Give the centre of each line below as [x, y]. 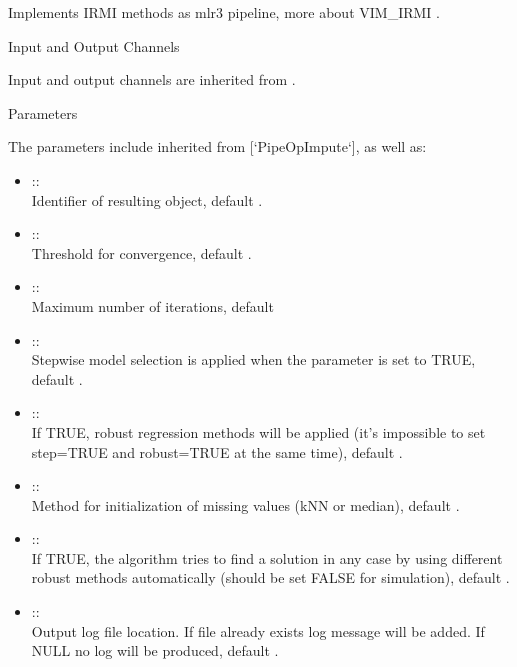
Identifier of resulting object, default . [147, 199]
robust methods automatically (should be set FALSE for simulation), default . [270, 577]
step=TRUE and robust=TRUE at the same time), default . [217, 451]
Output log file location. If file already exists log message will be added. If [258, 630]
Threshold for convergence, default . [141, 252]
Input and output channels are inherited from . [152, 79]
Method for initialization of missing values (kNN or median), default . [245, 504]
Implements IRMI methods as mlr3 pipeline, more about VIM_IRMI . [224, 12]
